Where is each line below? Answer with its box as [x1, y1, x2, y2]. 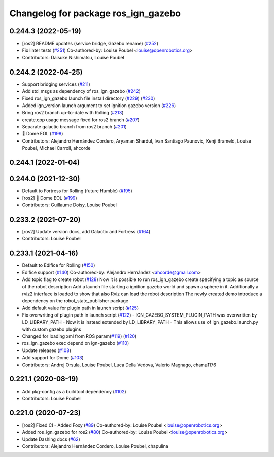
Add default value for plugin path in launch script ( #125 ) [22, 305, 139, 311]
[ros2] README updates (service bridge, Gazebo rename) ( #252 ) [22, 41, 159, 47]
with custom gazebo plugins [22, 326, 81, 332]
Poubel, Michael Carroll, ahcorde [22, 145, 91, 151]
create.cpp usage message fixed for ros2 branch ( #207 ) [22, 117, 140, 123]
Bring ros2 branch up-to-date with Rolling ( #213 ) [22, 110, 124, 116]
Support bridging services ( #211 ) [22, 81, 91, 87]
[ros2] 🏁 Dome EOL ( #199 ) [22, 195, 77, 201]
